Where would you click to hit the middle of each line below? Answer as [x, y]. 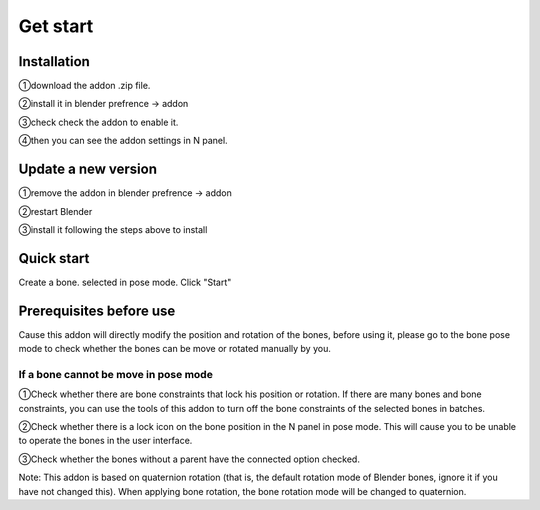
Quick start [54, 258]
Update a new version [87, 169]
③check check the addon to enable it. [98, 122]
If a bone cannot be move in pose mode [116, 374]
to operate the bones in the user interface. [105, 441]
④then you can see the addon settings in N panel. [123, 141]
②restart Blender [55, 211]
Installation [54, 61]
